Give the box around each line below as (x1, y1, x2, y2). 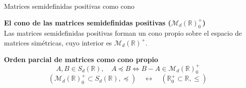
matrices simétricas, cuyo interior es (4, 37, 112, 47)
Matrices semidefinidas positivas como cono (4, 1, 135, 11)
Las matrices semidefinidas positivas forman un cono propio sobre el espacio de (4, 28, 242, 38)
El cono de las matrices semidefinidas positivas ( (4, 17, 171, 27)
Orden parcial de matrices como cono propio (4, 54, 158, 64)
